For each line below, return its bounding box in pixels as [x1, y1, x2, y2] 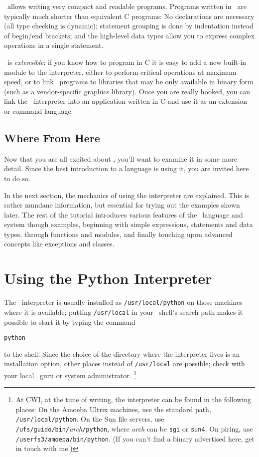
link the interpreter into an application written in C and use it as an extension [4, 96, 248, 106]
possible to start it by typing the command [4, 316, 135, 327]
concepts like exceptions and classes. [4, 238, 115, 249]
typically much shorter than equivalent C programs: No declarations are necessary [4, 10, 255, 21]
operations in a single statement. [4, 40, 104, 50]
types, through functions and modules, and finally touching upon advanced [4, 228, 233, 239]
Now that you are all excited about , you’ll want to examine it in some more [4, 153, 237, 164]
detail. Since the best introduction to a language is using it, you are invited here [4, 163, 249, 174]
